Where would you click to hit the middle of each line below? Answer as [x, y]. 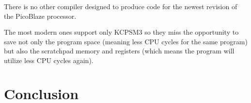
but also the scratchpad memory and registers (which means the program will [119, 51]
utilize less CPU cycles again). [49, 60]
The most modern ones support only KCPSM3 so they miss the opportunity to [121, 32]
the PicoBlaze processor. [40, 16]
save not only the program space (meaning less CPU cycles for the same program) [126, 41]
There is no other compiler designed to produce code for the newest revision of [121, 6]
